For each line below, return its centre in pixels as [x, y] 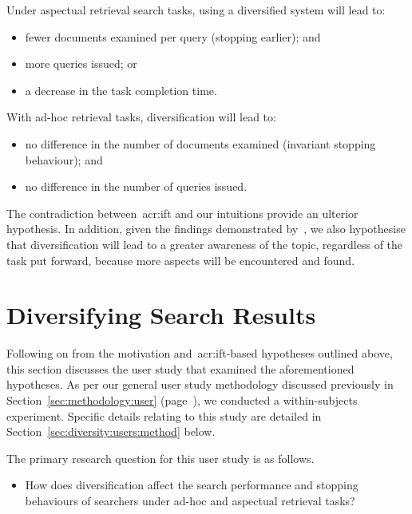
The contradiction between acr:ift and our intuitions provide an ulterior [182, 213]
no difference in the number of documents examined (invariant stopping [200, 143]
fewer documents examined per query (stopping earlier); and [173, 36]
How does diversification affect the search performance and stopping [192, 485]
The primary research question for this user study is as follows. [160, 458]
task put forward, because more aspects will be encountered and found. [181, 260]
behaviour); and [64, 159]
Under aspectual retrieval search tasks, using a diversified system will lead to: [196, 10]
